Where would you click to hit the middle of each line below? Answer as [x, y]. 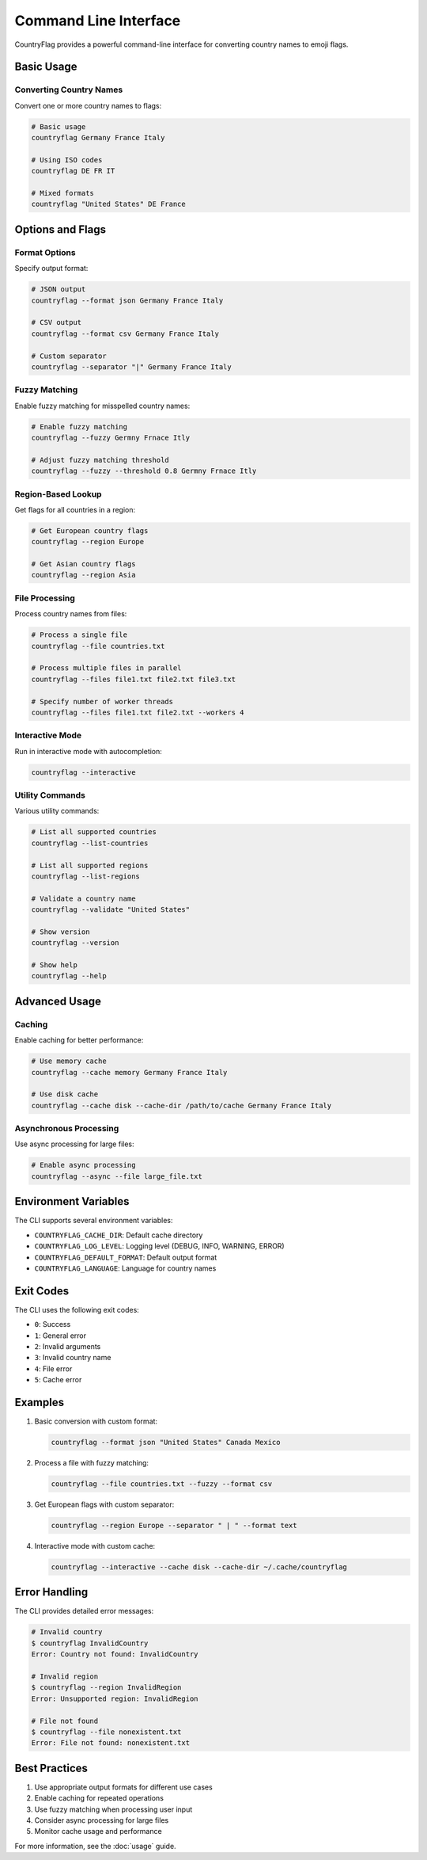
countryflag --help [69, 976]
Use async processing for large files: [74, 1144]
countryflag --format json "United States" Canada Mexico [166, 1443]
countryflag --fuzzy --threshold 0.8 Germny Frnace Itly [144, 471]
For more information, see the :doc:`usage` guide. [96, 1846]
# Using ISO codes [67, 160]
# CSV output [57, 322]
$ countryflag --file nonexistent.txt [106, 1732]
